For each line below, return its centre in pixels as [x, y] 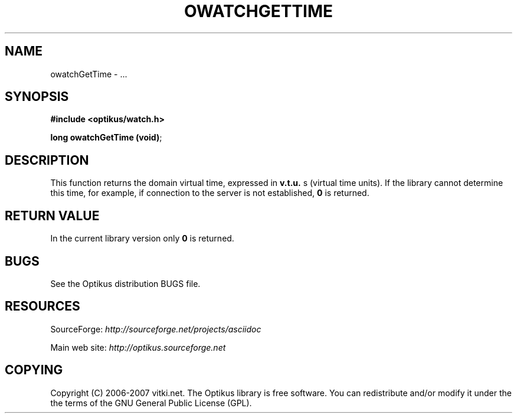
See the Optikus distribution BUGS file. [125, 283]
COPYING [34, 370]
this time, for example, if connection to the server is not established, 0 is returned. [210, 193]
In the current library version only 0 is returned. [142, 239]
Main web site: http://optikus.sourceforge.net [138, 347]
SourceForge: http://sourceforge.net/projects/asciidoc [156, 329]
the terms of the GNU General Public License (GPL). [151, 403]
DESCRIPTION [47, 160]
